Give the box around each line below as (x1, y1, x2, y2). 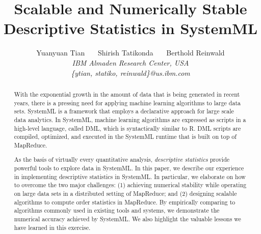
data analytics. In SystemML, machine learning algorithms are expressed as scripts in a (14, 115, 246, 124)
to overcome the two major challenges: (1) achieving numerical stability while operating (14, 181, 247, 189)
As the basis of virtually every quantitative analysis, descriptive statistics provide (14, 155, 230, 164)
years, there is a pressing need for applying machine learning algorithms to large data (14, 98, 241, 107)
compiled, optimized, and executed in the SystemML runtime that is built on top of (14, 132, 237, 141)
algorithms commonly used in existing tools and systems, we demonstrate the (14, 206, 220, 215)
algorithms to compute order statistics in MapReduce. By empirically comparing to (14, 197, 236, 206)
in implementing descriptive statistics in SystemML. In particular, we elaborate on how (14, 172, 246, 181)
